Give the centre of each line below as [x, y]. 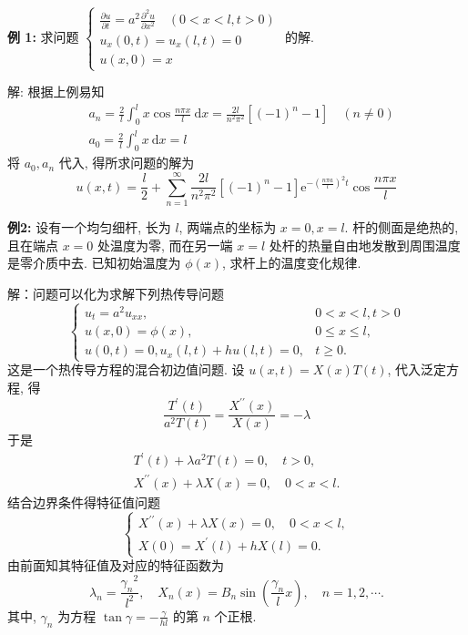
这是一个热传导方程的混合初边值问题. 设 [126, 369]
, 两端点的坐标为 [228, 226]
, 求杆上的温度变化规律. [292, 263]
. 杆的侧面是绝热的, [402, 226]
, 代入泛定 [417, 369]
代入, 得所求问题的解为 [127, 163]
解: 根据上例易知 [56, 91]
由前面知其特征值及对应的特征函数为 [116, 565]
